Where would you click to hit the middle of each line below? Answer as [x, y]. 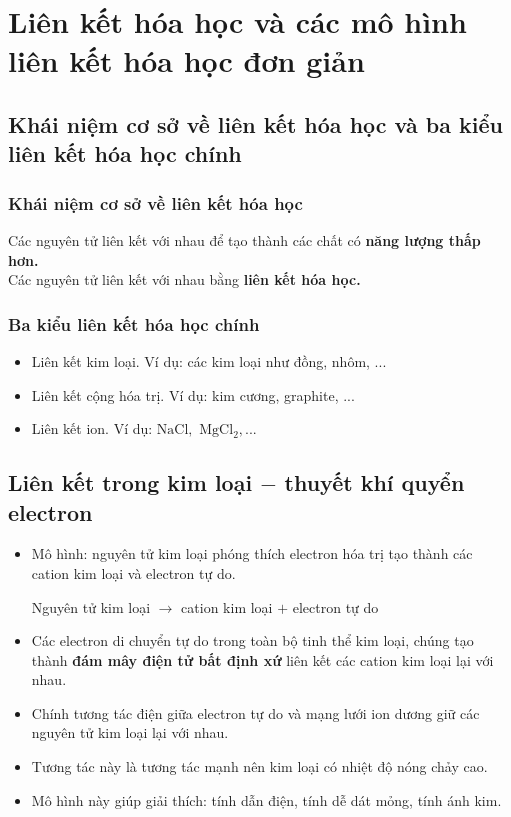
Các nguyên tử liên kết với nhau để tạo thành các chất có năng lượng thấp [244, 239]
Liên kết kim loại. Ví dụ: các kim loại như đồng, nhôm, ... [209, 360]
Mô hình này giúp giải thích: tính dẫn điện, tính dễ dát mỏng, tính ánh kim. [266, 799]
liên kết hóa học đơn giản [186, 60]
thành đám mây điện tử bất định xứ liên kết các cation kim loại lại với [262, 659]
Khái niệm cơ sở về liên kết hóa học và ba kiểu [255, 123]
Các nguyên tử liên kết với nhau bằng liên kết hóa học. [184, 279]
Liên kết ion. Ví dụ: [92, 428]
